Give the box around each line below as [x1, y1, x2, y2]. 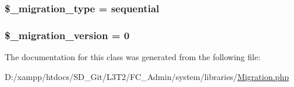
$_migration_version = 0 [5, 27, 130, 42]
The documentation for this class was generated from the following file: [5, 51, 260, 63]
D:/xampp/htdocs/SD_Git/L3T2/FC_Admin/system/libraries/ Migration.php [5, 70, 289, 82]
